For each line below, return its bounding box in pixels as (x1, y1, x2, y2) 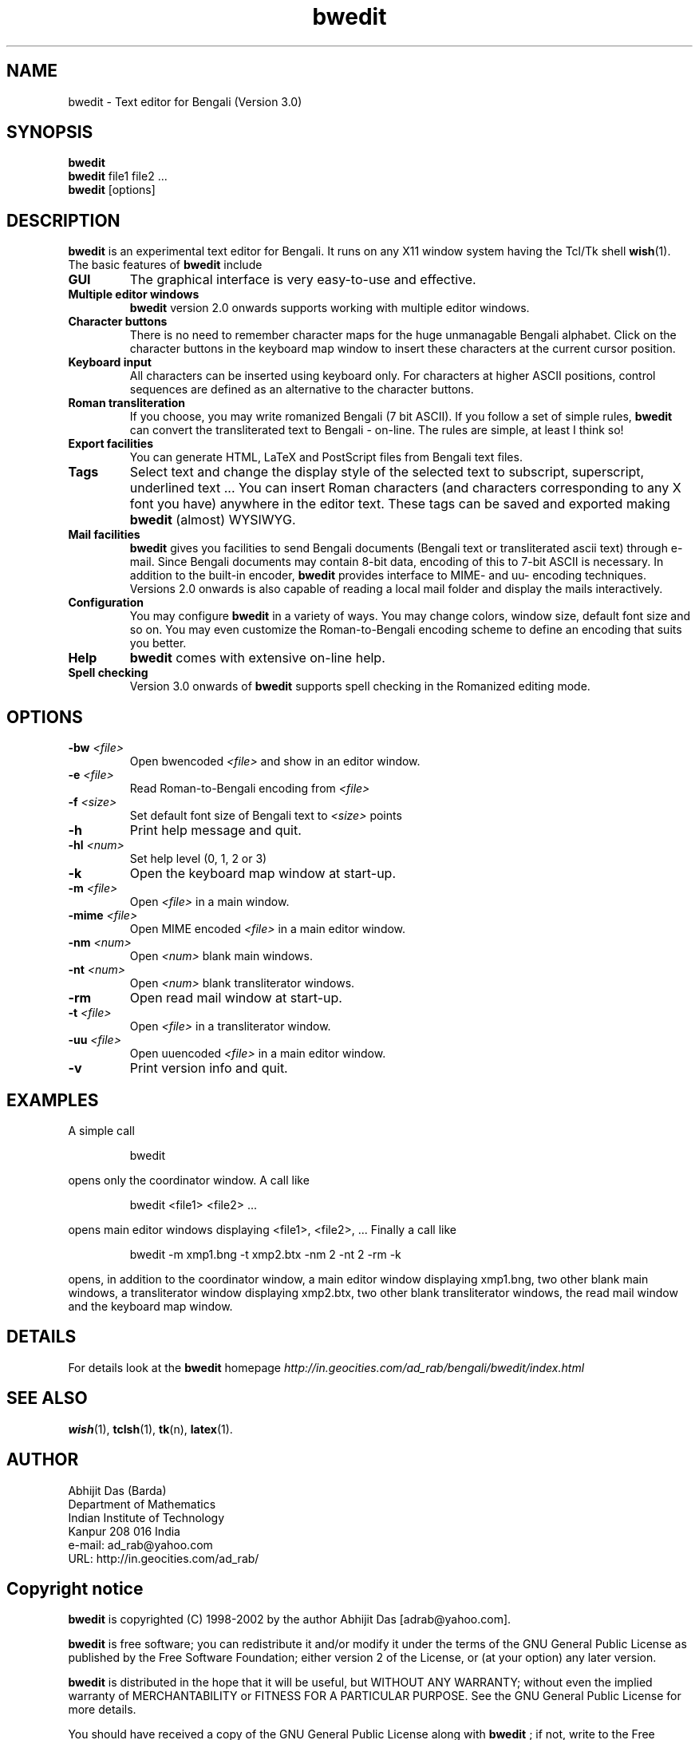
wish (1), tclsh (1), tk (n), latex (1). (68, 1422, 233, 1436)
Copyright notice (6, 1578, 144, 1599)
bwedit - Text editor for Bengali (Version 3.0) (68, 94, 302, 109)
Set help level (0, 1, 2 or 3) (129, 852, 267, 866)
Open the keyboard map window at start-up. (129, 865, 397, 882)
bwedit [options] (68, 183, 156, 197)
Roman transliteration (68, 396, 186, 410)
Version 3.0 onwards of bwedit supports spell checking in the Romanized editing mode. (129, 679, 590, 694)
